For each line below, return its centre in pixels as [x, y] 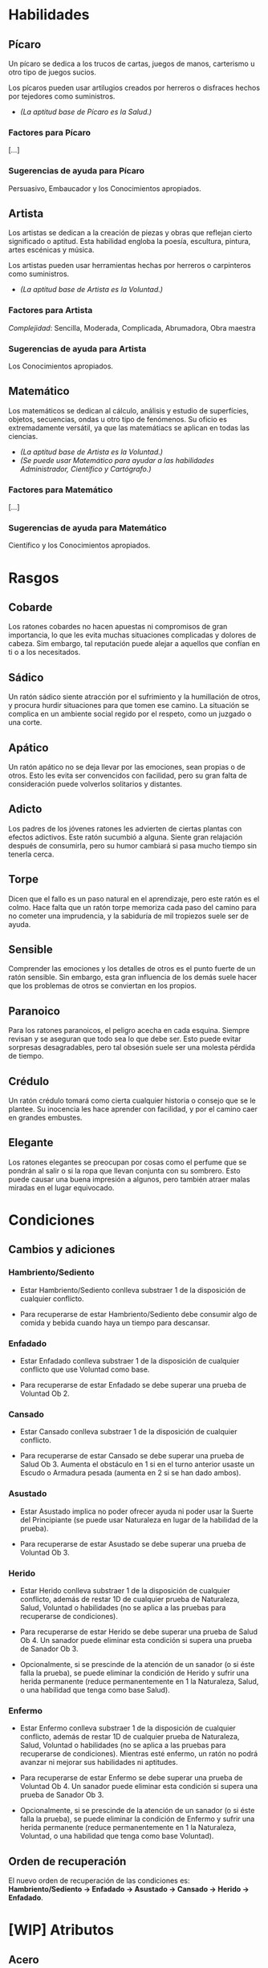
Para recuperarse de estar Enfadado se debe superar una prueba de [133, 1385]
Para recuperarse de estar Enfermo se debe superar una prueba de [131, 1778]
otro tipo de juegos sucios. [52, 72]
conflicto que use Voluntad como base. [85, 1369]
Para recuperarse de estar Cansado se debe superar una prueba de [132, 1456]
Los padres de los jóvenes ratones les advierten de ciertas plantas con [125, 828]
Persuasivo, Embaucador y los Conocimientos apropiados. [105, 188]
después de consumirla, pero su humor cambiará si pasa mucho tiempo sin [133, 845]
